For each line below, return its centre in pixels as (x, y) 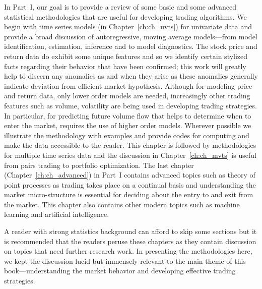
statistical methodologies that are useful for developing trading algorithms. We (125, 16)
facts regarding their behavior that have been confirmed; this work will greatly (125, 66)
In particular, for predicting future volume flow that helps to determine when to (128, 115)
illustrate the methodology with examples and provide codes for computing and (127, 135)
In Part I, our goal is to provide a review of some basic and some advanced (120, 7)
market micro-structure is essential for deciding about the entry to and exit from (129, 194)
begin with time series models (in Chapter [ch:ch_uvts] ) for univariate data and (128, 26)
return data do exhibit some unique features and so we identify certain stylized (126, 56)
